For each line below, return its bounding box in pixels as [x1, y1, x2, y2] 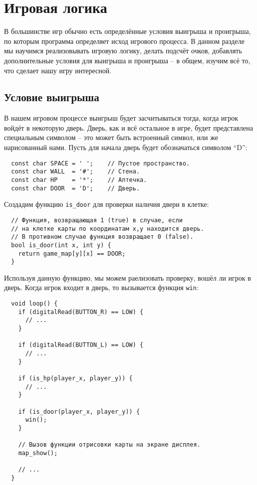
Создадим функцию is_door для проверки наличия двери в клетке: [4, 199, 209, 209]
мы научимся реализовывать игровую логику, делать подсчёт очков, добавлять [4, 45, 242, 56]
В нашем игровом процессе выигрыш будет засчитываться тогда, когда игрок [4, 113, 239, 123]
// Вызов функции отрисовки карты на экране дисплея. [18, 441, 201, 449]
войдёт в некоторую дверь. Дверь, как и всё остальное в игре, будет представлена [4, 122, 253, 133]
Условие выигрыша [4, 89, 99, 105]
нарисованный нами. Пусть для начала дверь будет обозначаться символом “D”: [4, 142, 248, 153]
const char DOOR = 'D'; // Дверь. [11, 184, 140, 192]
